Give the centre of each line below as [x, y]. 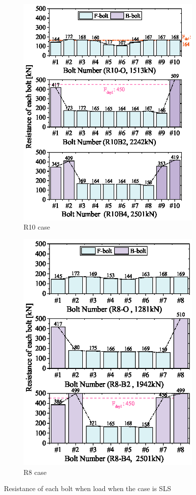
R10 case [37, 227]
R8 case [35, 472]
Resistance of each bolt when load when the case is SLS [87, 488]
